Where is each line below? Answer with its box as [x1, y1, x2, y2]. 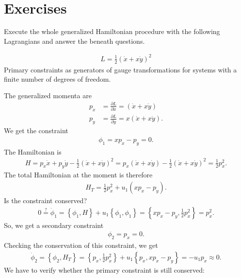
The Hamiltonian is [4, 146, 62, 156]
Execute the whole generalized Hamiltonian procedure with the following [4, 26, 220, 36]
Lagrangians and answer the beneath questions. [4, 35, 145, 46]
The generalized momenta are [4, 90, 92, 100]
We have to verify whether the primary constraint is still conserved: [4, 264, 205, 275]
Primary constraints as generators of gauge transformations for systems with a [4, 64, 237, 74]
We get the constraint [4, 125, 68, 136]
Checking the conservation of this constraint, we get [4, 240, 158, 250]
